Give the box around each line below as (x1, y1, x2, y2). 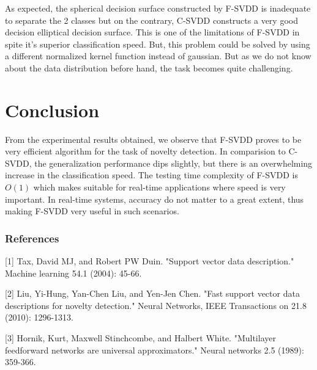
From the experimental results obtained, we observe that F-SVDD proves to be (5, 132, 302, 145)
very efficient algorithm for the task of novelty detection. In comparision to (5, 145, 286, 158)
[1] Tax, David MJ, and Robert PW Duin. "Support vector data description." (5, 255, 294, 267)
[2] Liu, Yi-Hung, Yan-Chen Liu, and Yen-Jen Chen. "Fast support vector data (5, 287, 300, 300)
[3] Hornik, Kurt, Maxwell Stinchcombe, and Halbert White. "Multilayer (5, 332, 276, 344)
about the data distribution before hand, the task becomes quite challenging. (5, 61, 293, 74)
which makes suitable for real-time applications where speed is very (33, 181, 286, 194)
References (5, 230, 59, 245)
